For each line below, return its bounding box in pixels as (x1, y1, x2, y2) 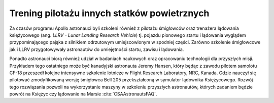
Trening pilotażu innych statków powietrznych (9, 8, 210, 19)
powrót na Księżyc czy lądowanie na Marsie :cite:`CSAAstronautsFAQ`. (9, 91, 157, 97)
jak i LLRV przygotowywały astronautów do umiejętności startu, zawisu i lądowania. (9, 46, 184, 53)
